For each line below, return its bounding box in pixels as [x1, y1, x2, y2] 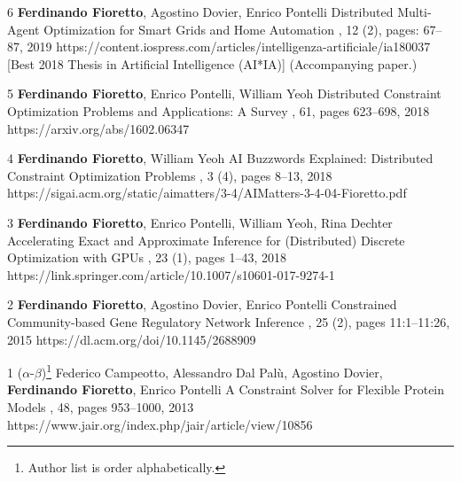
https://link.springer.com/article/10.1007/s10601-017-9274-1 [7, 265, 335, 284]
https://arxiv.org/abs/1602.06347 [7, 119, 190, 137]
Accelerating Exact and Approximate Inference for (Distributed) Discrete [7, 230, 405, 249]
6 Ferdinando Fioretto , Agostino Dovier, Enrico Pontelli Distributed [7, 3, 394, 20]
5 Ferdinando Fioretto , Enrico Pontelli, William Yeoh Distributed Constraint [7, 84, 441, 103]
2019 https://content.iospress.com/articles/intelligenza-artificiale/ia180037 [27, 37, 431, 56]
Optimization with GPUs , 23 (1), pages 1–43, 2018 [7, 248, 287, 267]
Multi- [397, 3, 432, 20]
